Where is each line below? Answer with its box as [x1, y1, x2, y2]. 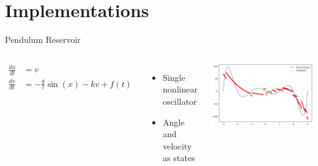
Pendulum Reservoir [5, 33, 81, 46]
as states [163, 151, 195, 164]
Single [163, 70, 185, 83]
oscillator [163, 94, 197, 107]
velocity [163, 139, 192, 152]
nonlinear [163, 83, 198, 96]
